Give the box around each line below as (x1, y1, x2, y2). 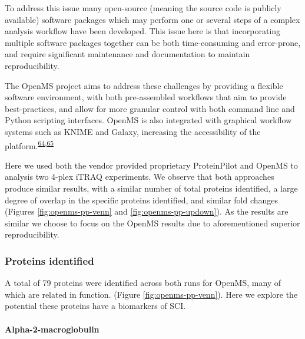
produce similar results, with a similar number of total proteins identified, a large (5, 182, 298, 194)
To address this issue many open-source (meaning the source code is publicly (5, 2, 281, 14)
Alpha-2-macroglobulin (5, 322, 100, 335)
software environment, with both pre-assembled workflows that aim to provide (5, 91, 287, 103)
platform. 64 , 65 (5, 137, 54, 152)
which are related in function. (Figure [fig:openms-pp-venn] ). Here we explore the (5, 288, 298, 300)
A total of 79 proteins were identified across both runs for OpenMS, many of (5, 277, 281, 289)
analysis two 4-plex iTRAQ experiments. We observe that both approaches (5, 170, 274, 183)
